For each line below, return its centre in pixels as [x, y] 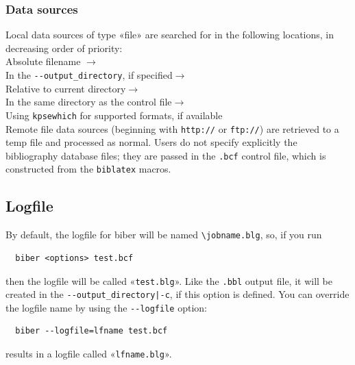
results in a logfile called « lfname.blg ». [89, 354]
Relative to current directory [66, 88]
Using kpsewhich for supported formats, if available [114, 115]
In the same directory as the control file [89, 102]
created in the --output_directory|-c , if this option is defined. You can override [177, 294]
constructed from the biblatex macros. [88, 169]
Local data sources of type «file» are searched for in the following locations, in [170, 35]
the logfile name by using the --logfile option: [106, 307]
